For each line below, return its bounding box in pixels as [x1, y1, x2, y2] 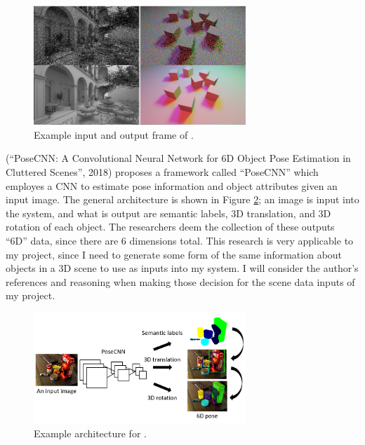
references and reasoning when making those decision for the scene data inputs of [6, 274, 355, 289]
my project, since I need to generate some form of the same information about [6, 247, 343, 261]
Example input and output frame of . [34, 127, 194, 142]
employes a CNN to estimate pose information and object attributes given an [6, 178, 338, 193]
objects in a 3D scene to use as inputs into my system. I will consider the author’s [6, 261, 359, 275]
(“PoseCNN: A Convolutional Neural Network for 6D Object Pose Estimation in [6, 151, 351, 165]
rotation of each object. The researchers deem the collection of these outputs [6, 219, 335, 234]
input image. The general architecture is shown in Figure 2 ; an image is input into [6, 192, 359, 207]
